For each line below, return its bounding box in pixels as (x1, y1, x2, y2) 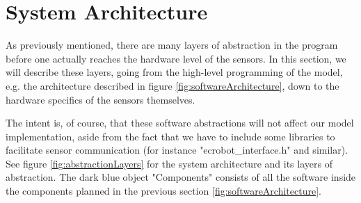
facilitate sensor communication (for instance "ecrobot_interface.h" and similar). (6, 143, 348, 157)
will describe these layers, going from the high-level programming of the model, (6, 65, 343, 79)
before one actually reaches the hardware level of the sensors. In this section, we (6, 51, 346, 65)
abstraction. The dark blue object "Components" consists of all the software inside (6, 170, 356, 184)
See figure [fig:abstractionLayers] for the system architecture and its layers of (6, 156, 332, 170)
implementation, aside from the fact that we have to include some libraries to (6, 129, 335, 143)
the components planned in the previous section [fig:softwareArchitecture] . (6, 184, 321, 198)
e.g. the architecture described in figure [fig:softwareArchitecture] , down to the (6, 78, 339, 92)
